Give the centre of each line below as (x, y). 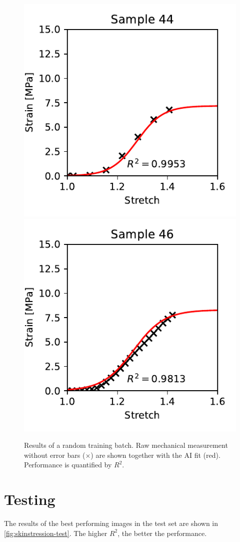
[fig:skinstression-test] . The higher (56, 533)
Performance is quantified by (68, 465)
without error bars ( (55, 455)
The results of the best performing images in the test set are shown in (111, 523)
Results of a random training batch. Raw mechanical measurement (126, 445)
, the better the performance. (162, 533)
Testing (30, 499)
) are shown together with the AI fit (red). (155, 455)
